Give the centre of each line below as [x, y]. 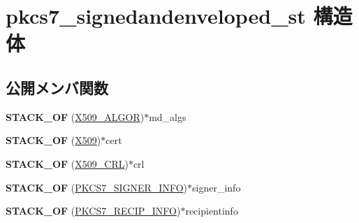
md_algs [168, 116]
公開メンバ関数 [57, 87]
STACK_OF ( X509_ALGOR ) [75, 116]
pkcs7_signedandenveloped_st [156, 16]
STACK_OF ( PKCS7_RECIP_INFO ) [93, 211]
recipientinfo [212, 211]
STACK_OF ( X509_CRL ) [67, 163]
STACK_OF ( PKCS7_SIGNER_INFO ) [97, 187]
